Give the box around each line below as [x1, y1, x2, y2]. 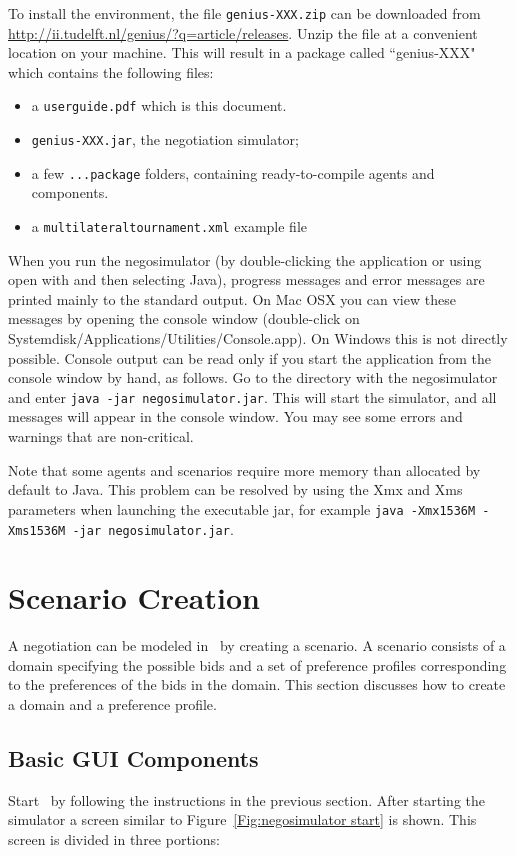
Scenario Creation [8, 577, 260, 618]
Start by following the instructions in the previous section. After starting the [8, 789, 486, 810]
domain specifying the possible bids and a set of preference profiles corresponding [8, 654, 507, 675]
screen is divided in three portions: [8, 829, 220, 850]
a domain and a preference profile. [8, 694, 217, 715]
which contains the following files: [8, 61, 214, 82]
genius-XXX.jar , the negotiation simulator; [31, 129, 299, 150]
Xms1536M [8, 523, 66, 538]
